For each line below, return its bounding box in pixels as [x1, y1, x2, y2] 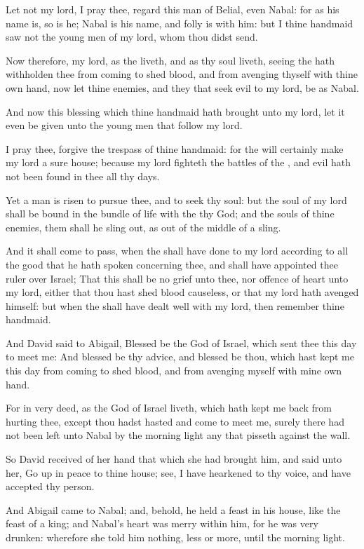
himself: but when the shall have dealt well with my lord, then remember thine [6, 298, 344, 313]
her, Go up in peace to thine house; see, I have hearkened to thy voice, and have [6, 465, 351, 480]
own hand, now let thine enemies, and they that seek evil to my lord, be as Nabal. [6, 80, 359, 95]
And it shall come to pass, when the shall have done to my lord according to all [6, 243, 349, 258]
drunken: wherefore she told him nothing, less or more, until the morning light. [6, 530, 345, 544]
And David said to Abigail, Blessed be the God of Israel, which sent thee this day [6, 335, 357, 350]
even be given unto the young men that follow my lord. [6, 118, 243, 133]
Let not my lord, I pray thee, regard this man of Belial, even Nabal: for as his [6, 2, 339, 16]
